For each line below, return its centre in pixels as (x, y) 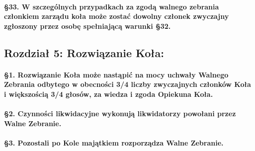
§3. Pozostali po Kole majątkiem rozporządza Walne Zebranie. (114, 142)
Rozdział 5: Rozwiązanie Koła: (84, 52)
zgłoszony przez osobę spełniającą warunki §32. (87, 26)
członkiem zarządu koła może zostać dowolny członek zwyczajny (117, 16)
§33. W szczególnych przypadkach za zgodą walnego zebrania (112, 6)
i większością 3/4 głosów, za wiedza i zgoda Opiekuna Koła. (109, 94)
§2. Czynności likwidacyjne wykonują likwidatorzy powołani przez (120, 113)
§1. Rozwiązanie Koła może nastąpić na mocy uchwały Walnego (116, 74)
